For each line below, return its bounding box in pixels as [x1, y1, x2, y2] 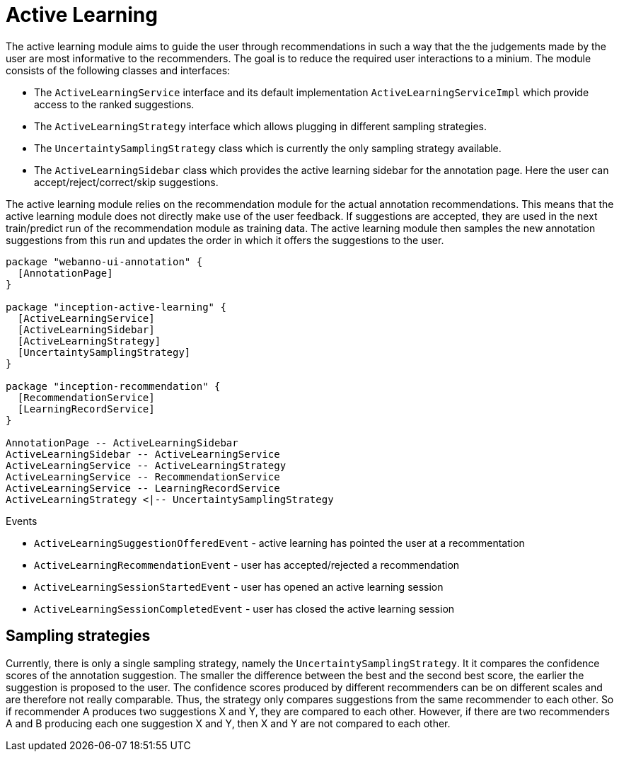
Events [6, 514, 37, 527]
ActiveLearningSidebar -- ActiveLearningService [6, 448, 280, 460]
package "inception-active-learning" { [6, 301, 226, 313]
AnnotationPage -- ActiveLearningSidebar [6, 437, 238, 449]
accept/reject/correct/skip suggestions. [34, 175, 219, 188]
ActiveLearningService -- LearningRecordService [6, 482, 280, 494]
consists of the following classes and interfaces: [6, 64, 231, 76]
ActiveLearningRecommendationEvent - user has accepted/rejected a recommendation [34, 558, 460, 571]
